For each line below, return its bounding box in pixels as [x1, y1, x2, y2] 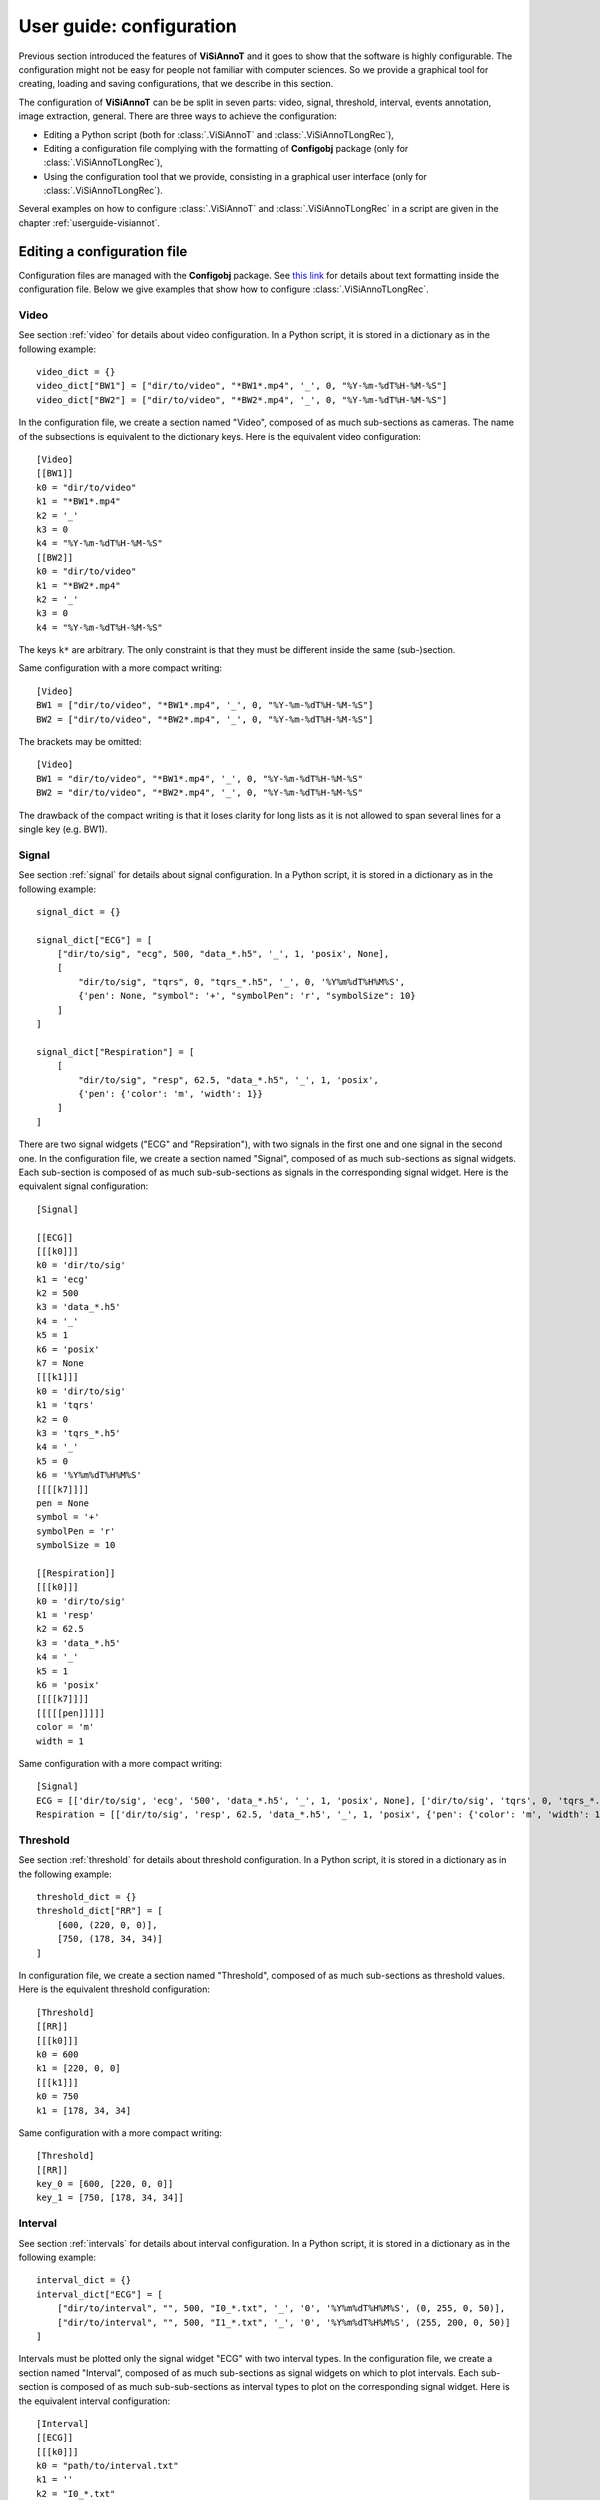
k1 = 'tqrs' [36, 1400, 95, 1411]
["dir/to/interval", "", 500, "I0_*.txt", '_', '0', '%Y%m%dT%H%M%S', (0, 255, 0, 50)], [56, 2303, 506, 2314]
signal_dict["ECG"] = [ [36, 934, 153, 945]
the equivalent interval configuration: [18, 2395, 171, 2407]
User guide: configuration [18, 15, 237, 37]
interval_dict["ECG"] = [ [36, 2288, 164, 2300]
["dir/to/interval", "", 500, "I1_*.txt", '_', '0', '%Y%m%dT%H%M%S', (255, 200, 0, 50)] [56, 2316, 511, 2328]
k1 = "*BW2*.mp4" [36, 580, 121, 591]
